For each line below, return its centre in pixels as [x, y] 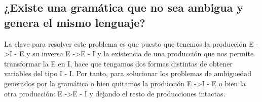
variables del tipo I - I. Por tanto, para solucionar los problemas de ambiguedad [128, 73]
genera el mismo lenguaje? [75, 22]
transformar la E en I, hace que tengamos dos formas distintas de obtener [118, 63]
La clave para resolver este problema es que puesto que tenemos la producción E [129, 43]
